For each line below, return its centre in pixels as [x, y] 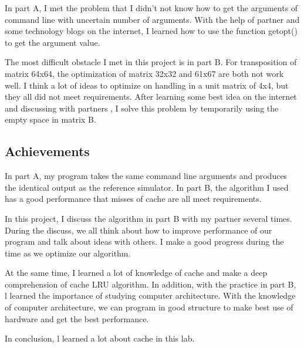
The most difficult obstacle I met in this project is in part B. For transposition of [151, 62]
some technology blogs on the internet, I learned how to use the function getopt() [151, 31]
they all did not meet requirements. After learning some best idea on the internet [151, 97]
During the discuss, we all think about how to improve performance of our [139, 230]
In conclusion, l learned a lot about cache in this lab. [100, 338]
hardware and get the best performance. [77, 318]
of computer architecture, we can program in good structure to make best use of [149, 307]
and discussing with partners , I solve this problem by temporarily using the [142, 108]
